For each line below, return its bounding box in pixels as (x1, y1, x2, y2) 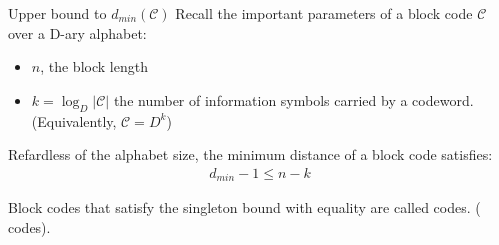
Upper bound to (8, 3, 107, 23)
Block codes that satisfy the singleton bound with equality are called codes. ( (8, 197, 481, 218)
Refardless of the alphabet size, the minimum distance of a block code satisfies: (8, 144, 493, 165)
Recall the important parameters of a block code (175, 3, 473, 23)
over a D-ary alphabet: (8, 22, 147, 43)
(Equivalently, (31, 110, 117, 131)
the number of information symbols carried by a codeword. (113, 89, 474, 110)
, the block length (40, 56, 148, 77)
